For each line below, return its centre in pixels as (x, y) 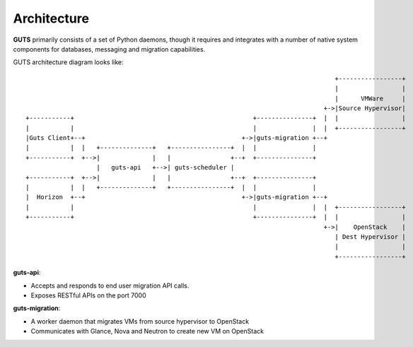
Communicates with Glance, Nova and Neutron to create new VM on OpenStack (147, 331)
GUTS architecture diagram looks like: (68, 62)
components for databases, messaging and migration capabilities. (109, 49)
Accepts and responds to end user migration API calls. (110, 286)
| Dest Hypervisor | (370, 236)
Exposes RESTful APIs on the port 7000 (88, 295)
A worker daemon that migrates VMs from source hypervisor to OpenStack (140, 321)
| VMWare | (370, 98)
